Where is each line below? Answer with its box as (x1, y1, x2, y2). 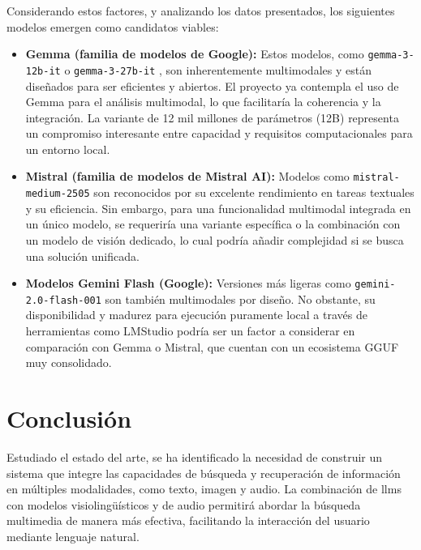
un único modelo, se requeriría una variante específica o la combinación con (25, 215, 401, 232)
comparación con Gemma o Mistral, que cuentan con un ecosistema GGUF (25, 338, 399, 355)
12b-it (25, 65, 61, 77)
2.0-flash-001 (25, 294, 101, 306)
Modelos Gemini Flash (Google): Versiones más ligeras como (25, 275, 351, 292)
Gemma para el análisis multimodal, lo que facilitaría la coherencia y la (25, 93, 381, 110)
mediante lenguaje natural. (6, 527, 140, 544)
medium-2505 (25, 188, 90, 200)
